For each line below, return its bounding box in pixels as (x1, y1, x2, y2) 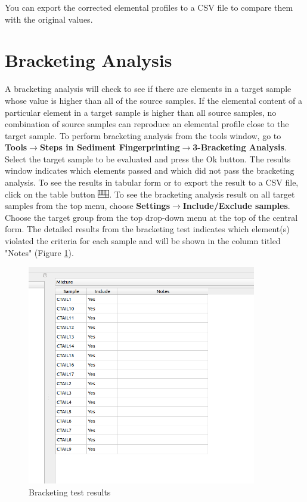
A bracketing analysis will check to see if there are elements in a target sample (5, 82, 292, 95)
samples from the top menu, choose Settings (5, 199, 170, 212)
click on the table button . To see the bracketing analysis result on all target (5, 187, 295, 200)
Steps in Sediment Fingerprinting (39, 141, 180, 153)
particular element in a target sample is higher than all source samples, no (5, 106, 277, 118)
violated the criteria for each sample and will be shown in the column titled (5, 235, 281, 247)
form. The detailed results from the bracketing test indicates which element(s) (5, 223, 290, 235)
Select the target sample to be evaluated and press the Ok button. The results (5, 152, 291, 165)
